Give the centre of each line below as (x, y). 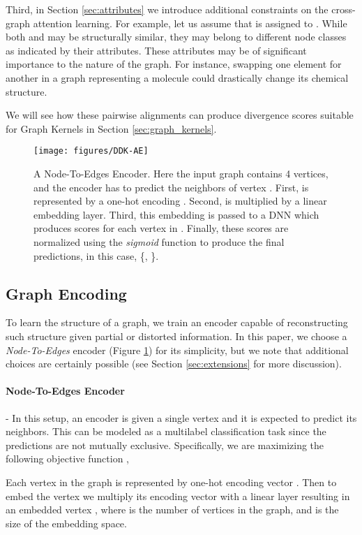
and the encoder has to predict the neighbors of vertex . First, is (171, 187)
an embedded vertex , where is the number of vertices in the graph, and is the (172, 510)
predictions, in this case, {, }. (96, 255)
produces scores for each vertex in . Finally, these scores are (161, 228)
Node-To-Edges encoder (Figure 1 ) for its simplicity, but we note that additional (177, 350)
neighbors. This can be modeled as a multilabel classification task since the (166, 431)
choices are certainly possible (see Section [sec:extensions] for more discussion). (174, 364)
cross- (344, 9)
